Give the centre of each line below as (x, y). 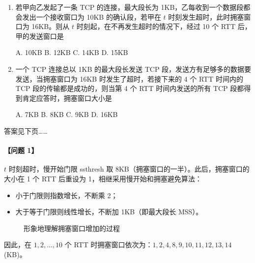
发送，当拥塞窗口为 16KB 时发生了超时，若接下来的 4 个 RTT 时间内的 (129, 78)
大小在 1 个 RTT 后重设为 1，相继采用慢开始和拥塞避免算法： (103, 178)
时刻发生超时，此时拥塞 (206, 16)
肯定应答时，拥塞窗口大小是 (67, 98)
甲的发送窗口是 (40, 36)
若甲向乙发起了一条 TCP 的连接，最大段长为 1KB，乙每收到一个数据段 (129, 7)
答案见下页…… (26, 131)
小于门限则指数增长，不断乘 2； (67, 195)
